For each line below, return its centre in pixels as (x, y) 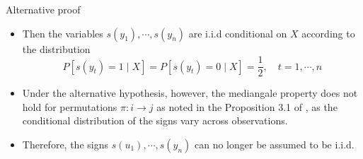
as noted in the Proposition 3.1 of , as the (247, 106)
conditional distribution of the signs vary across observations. (155, 120)
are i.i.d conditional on (238, 33)
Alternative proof (43, 9)
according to (328, 33)
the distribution (56, 48)
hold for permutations (70, 106)
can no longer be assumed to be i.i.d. (274, 145)
